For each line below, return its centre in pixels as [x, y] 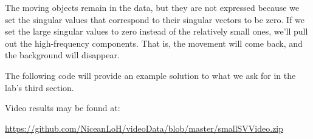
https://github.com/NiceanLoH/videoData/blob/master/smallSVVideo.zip [144, 128]
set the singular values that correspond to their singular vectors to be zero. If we [155, 19]
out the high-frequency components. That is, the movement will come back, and [154, 43]
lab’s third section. [40, 87]
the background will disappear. [62, 55]
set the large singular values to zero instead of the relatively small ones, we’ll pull [156, 31]
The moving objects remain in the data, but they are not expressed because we [152, 7]
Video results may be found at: [63, 108]
